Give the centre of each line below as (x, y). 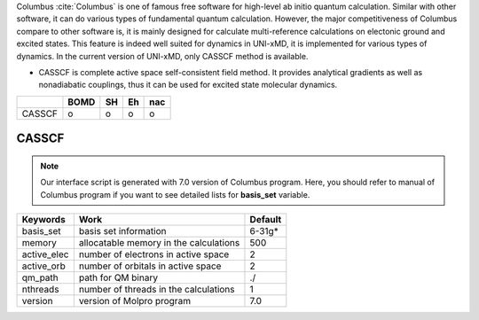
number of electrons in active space (154, 254)
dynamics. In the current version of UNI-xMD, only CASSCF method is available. (162, 56)
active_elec (45, 254)
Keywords (43, 219)
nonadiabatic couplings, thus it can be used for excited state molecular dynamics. (188, 85)
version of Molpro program (134, 300)
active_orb (43, 266)
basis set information (122, 230)
